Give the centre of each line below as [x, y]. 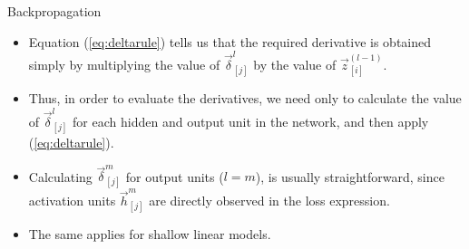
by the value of [295, 64]
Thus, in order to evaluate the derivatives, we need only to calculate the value [245, 98]
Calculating [60, 176]
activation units [72, 201]
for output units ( [175, 176]
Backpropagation [54, 11]
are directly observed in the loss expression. [269, 201]
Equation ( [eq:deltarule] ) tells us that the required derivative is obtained [230, 41]
